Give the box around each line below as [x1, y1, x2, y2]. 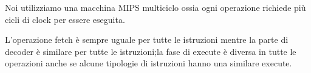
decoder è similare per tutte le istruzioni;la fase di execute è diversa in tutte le [5, 45, 296, 57]
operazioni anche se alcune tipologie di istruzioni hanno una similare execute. [5, 57, 292, 69]
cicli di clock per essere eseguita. [5, 13, 125, 25]
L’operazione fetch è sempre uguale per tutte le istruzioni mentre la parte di [5, 33, 289, 46]
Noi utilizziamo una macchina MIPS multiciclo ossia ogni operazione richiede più [5, 1, 306, 13]
